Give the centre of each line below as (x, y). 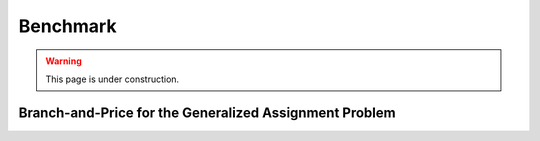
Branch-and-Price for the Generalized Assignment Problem (207, 112)
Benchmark (67, 26)
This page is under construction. (112, 79)
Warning (63, 61)
